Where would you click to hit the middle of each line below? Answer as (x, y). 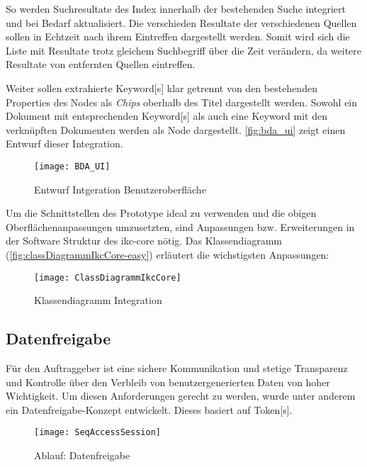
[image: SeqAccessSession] (97, 433)
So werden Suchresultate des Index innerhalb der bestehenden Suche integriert (176, 9)
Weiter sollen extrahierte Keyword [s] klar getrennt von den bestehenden (162, 88)
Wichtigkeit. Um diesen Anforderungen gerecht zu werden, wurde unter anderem (181, 396)
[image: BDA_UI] (72, 166)
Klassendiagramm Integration (98, 300)
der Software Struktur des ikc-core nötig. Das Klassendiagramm (144, 241)
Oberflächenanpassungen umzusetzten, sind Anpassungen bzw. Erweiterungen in (180, 226)
